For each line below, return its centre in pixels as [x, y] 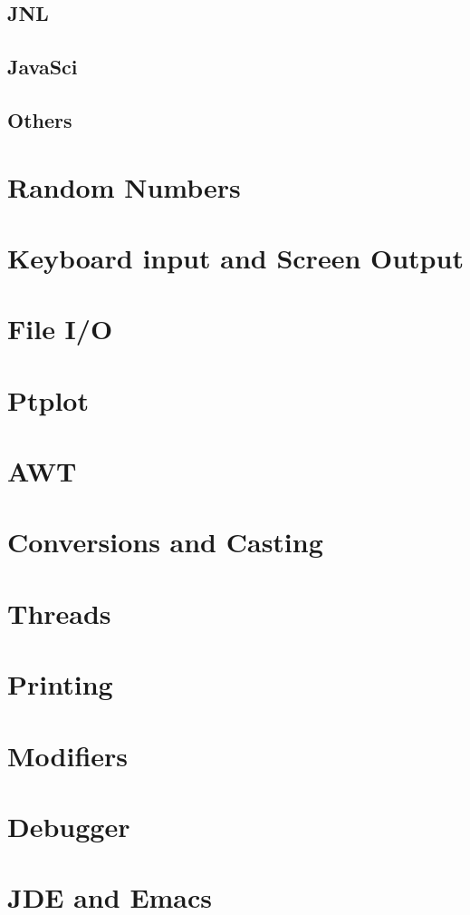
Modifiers [68, 755]
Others [40, 119]
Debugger [69, 826]
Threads [59, 613]
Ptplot [48, 399]
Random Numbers [124, 186]
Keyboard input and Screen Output [235, 257]
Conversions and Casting [165, 542]
